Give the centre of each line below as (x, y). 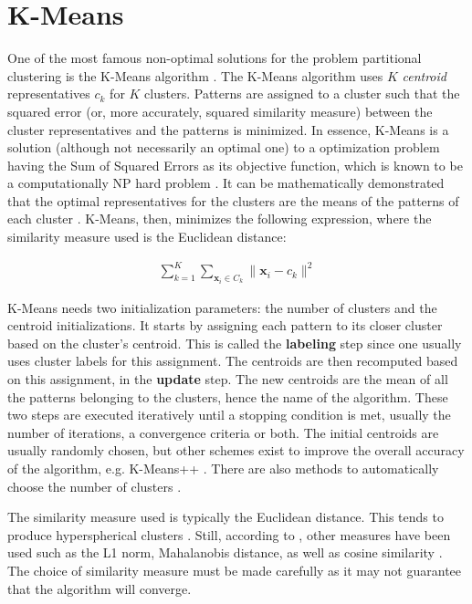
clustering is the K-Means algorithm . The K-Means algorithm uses (195, 75)
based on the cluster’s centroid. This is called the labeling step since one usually (235, 343)
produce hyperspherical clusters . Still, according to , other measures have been (229, 534)
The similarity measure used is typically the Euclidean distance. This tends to (226, 517)
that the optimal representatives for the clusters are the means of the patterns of (233, 200)
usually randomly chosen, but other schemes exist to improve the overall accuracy (236, 450)
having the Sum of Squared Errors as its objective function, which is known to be (235, 165)
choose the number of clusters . (94, 486)
